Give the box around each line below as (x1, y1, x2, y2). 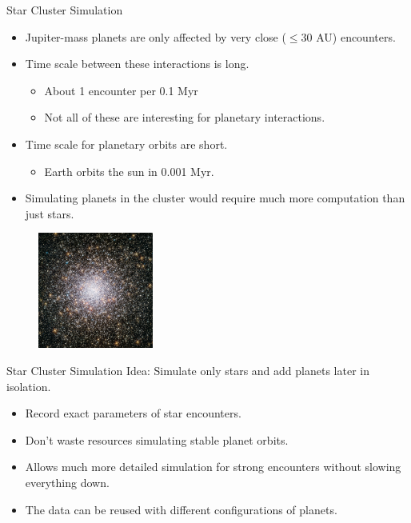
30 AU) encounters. (301, 28, 396, 45)
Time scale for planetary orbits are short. (25, 135, 228, 152)
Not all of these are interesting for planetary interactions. (44, 109, 325, 126)
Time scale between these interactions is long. (25, 55, 249, 72)
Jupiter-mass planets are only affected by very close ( (25, 28, 286, 45)
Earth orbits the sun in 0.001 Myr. (44, 162, 214, 179)
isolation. (6, 377, 51, 394)
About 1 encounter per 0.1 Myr (44, 82, 198, 98)
